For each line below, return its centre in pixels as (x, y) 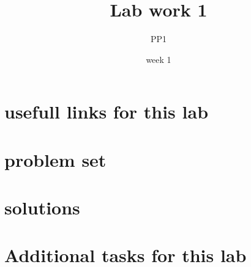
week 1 (159, 59)
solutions (42, 207)
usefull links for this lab (107, 112)
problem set (55, 159)
